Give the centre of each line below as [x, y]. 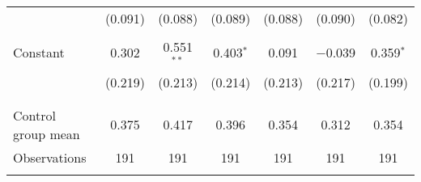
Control [34, 115]
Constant [39, 53]
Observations [50, 157]
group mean [47, 133]
